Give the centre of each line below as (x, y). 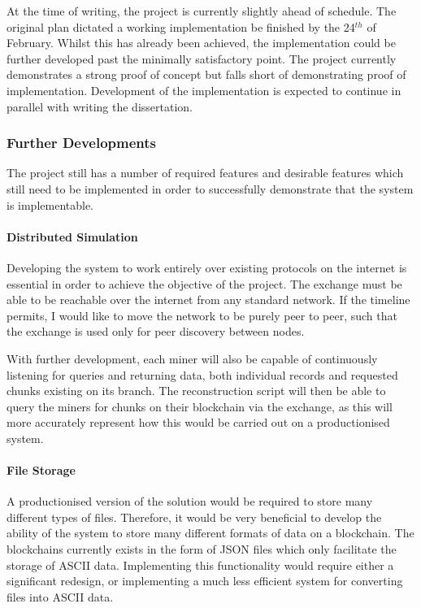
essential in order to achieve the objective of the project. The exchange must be (204, 283)
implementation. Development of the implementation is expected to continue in (204, 90)
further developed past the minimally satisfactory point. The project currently (202, 58)
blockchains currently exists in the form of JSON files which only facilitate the (202, 549)
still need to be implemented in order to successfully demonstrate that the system (210, 188)
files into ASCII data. (60, 596)
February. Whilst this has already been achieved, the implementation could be (201, 43)
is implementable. (50, 204)
